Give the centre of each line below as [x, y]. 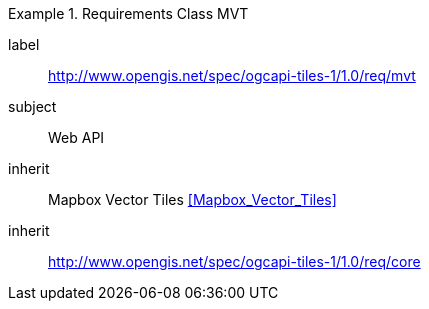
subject [32, 106]
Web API [76, 137]
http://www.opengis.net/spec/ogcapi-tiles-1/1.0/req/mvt [232, 75]
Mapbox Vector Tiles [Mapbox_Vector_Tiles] [192, 199]
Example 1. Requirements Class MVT [128, 13]
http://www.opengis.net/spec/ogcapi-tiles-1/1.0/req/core [234, 261]
